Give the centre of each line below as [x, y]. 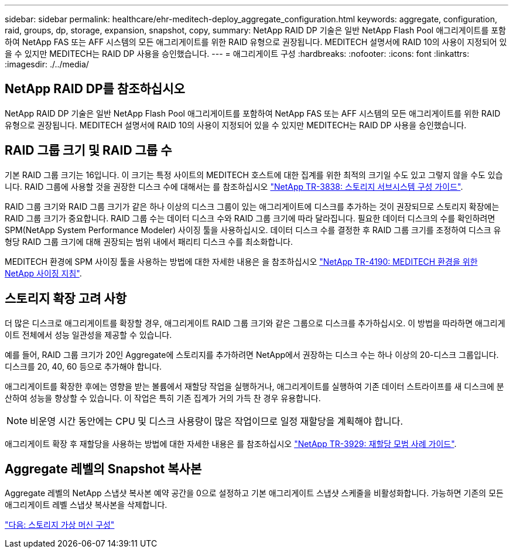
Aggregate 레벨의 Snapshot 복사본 [103, 469]
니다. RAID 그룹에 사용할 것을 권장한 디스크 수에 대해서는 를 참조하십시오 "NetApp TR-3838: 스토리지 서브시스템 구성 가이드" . [234, 186]
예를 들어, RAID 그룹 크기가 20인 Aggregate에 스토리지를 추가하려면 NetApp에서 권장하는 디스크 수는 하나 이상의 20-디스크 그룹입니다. [252, 354]
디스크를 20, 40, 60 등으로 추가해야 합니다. [83, 366]
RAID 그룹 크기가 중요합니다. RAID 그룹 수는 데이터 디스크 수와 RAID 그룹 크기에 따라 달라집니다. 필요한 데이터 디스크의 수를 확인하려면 [250, 218]
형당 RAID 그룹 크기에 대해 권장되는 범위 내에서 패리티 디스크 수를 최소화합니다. [149, 241]
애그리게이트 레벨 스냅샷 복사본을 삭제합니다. [86, 505]
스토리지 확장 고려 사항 [66, 299]
